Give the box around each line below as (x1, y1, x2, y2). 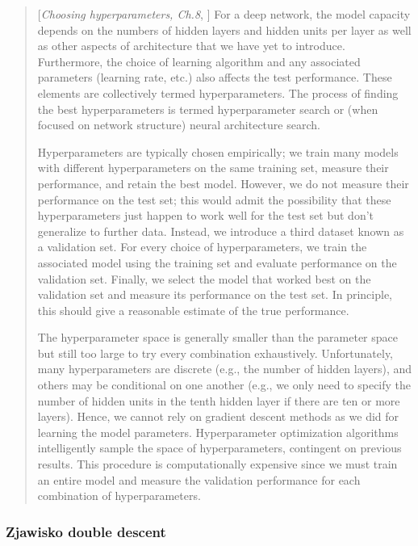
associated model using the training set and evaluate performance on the (37, 254, 397, 271)
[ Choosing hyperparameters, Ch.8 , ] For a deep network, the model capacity (37, 6, 411, 22)
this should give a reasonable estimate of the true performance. (37, 301, 349, 318)
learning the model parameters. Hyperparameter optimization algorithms (37, 423, 399, 440)
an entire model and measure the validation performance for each (37, 471, 361, 488)
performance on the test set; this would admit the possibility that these (37, 191, 391, 208)
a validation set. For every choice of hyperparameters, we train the (37, 238, 367, 255)
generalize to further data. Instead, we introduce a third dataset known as (37, 222, 404, 239)
